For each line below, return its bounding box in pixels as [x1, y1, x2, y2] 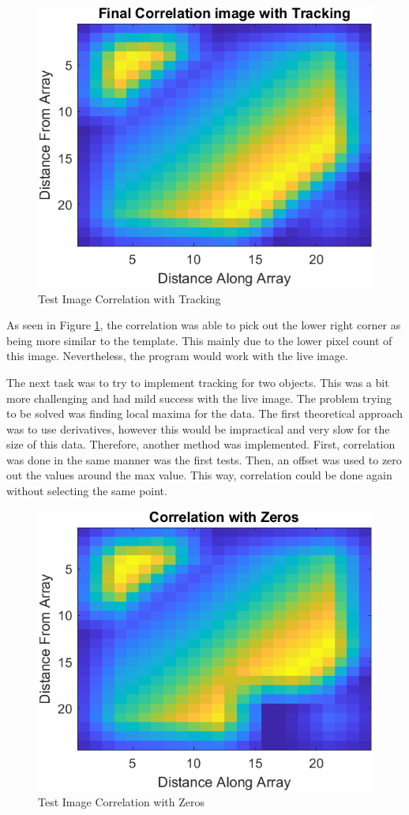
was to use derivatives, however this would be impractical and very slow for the [6, 420, 390, 437]
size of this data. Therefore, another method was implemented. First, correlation [6, 436, 396, 453]
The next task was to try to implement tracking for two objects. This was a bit [6, 374, 389, 390]
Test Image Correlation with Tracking [38, 290, 221, 306]
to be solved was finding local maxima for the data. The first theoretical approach [6, 405, 403, 422]
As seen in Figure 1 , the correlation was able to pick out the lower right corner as [6, 317, 401, 333]
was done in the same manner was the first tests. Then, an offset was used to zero [6, 451, 402, 468]
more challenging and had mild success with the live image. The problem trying [6, 389, 392, 406]
